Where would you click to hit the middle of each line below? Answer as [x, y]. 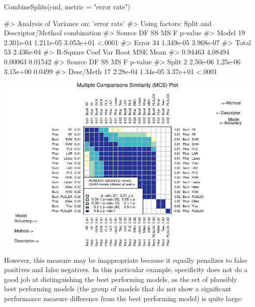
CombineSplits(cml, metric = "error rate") [67, 6]
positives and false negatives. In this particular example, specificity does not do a [126, 269]
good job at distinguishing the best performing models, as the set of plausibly [121, 279]
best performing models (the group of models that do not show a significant [118, 289]
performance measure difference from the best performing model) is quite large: [123, 298]
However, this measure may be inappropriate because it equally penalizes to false [126, 260]
